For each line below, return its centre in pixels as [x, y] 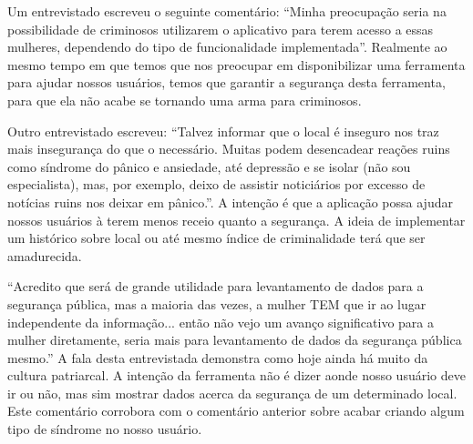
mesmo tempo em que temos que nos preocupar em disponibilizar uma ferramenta [236, 64]
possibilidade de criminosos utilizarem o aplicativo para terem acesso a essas [221, 29]
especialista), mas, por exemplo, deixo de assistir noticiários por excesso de [216, 184]
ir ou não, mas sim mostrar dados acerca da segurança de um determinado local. [232, 393]
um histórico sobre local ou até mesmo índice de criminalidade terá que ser [216, 238]
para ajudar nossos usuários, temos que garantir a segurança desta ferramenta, [226, 82]
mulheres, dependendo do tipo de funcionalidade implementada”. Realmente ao [227, 47]
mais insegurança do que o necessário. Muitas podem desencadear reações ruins [229, 149]
